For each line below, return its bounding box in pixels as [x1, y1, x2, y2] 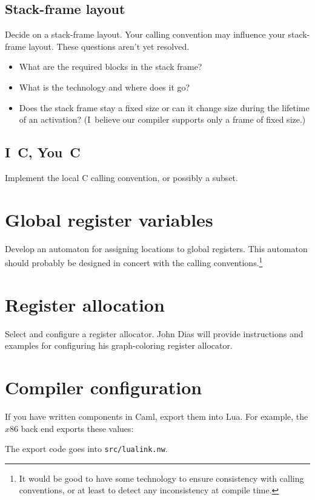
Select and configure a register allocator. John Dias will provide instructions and [5, 327, 303, 340]
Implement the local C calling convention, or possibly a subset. [5, 171, 238, 183]
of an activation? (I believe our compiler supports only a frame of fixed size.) [19, 113, 306, 126]
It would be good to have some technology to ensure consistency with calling [19, 471, 304, 484]
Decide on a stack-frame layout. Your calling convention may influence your [5, 28, 285, 41]
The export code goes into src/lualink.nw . [5, 442, 168, 455]
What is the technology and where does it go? [19, 80, 190, 93]
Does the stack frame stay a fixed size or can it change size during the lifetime [19, 101, 310, 114]
